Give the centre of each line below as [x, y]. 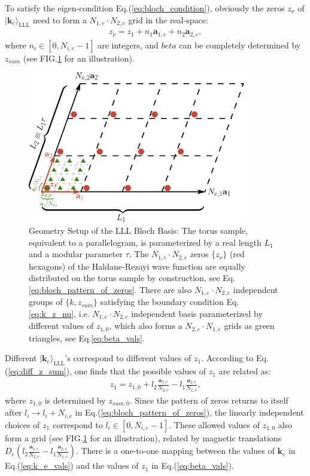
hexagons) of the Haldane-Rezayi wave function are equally [137, 266]
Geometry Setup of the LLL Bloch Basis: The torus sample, [139, 230]
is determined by [75, 400]
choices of [22, 424]
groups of [46, 302]
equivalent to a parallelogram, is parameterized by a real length [145, 242]
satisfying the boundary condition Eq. [170, 302]
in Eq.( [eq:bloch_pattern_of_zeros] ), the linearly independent [189, 412]
